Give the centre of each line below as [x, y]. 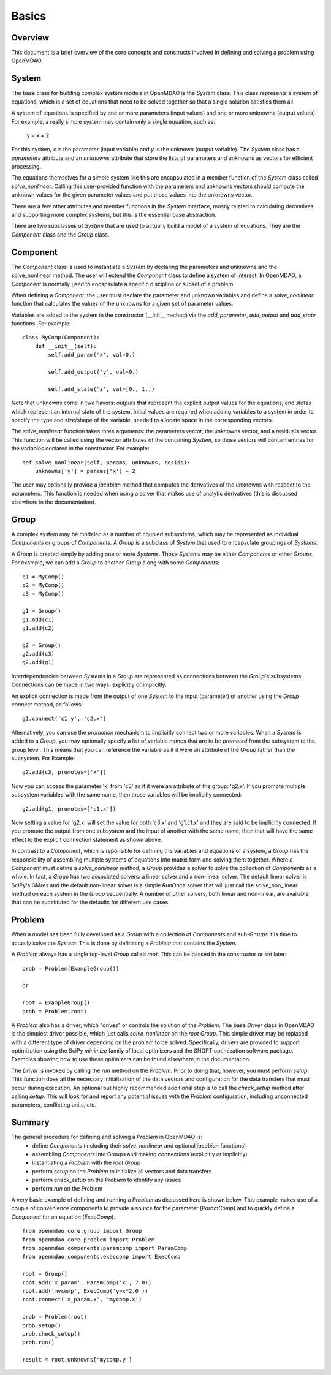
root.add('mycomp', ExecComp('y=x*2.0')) [85, 1291]
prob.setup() [42, 1325]
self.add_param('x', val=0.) [92, 355]
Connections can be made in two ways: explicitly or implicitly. [89, 685]
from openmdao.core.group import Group [82, 1231]
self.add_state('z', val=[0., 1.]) [101, 389]
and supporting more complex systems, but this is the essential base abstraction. [114, 215]
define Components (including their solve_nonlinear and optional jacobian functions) [139, 1145]
